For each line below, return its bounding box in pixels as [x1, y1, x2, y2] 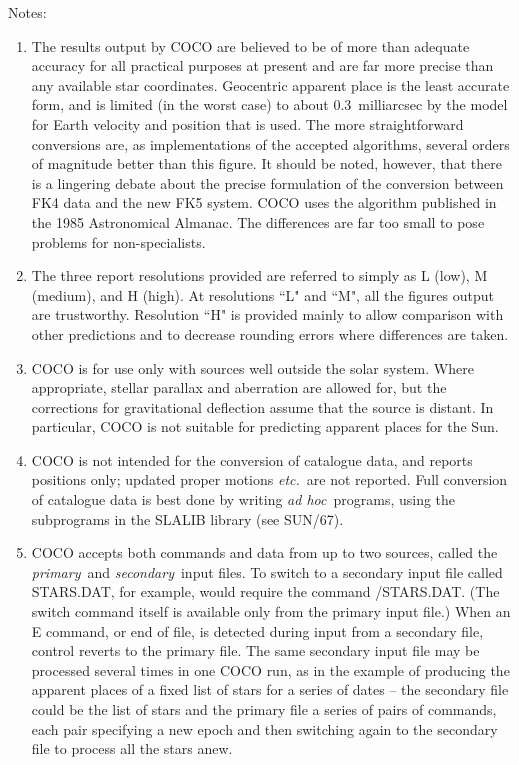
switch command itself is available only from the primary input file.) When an [31, 601, 511, 622]
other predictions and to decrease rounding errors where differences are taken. [31, 323, 509, 344]
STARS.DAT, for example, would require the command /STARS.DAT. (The [31, 581, 500, 602]
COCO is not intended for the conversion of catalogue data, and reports [31, 449, 473, 470]
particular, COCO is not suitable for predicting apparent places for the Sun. [31, 416, 499, 437]
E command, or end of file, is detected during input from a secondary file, [31, 620, 484, 641]
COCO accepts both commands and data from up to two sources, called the [31, 542, 498, 563]
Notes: [8, 2, 47, 22]
